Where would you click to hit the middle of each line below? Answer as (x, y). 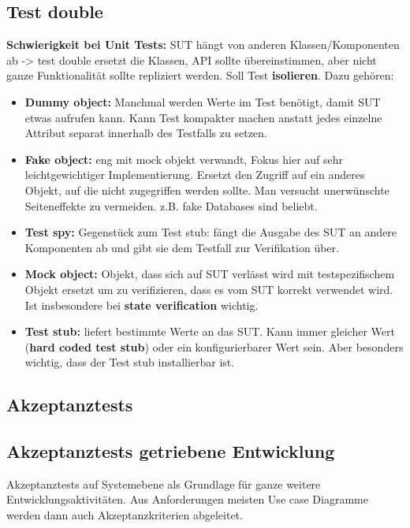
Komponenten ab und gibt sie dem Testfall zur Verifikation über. (182, 247)
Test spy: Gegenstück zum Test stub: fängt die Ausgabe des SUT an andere (211, 232)
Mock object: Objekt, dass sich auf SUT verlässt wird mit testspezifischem (210, 274)
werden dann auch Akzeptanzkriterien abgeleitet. (125, 515)
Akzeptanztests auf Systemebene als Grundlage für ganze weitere (164, 483)
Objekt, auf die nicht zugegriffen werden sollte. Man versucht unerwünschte (207, 190)
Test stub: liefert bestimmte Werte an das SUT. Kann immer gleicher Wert (210, 331)
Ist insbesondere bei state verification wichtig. (142, 305)
